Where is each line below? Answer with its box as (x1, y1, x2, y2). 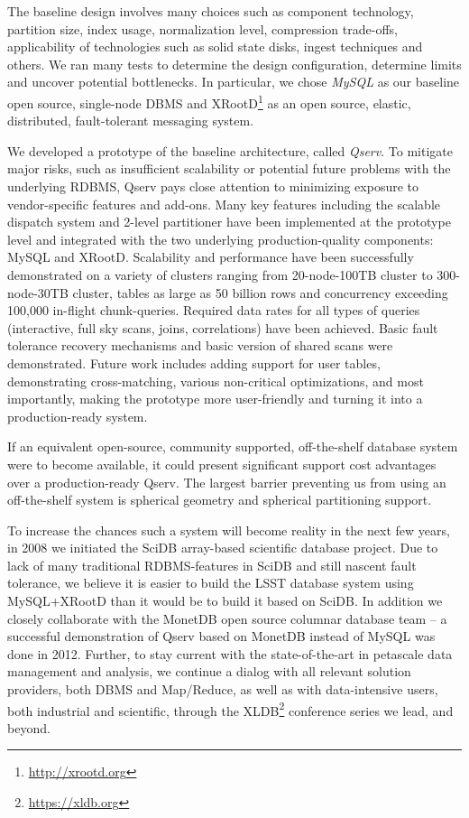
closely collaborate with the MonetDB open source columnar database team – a (7, 609, 447, 627)
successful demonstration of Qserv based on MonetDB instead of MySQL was (7, 627, 436, 646)
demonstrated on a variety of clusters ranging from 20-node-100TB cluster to (7, 265, 433, 284)
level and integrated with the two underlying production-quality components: (7, 229, 434, 248)
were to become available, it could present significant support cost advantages (7, 454, 437, 473)
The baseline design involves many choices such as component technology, (7, 2, 414, 20)
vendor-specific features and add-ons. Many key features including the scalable (7, 194, 441, 213)
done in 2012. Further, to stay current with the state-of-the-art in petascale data (7, 644, 453, 663)
